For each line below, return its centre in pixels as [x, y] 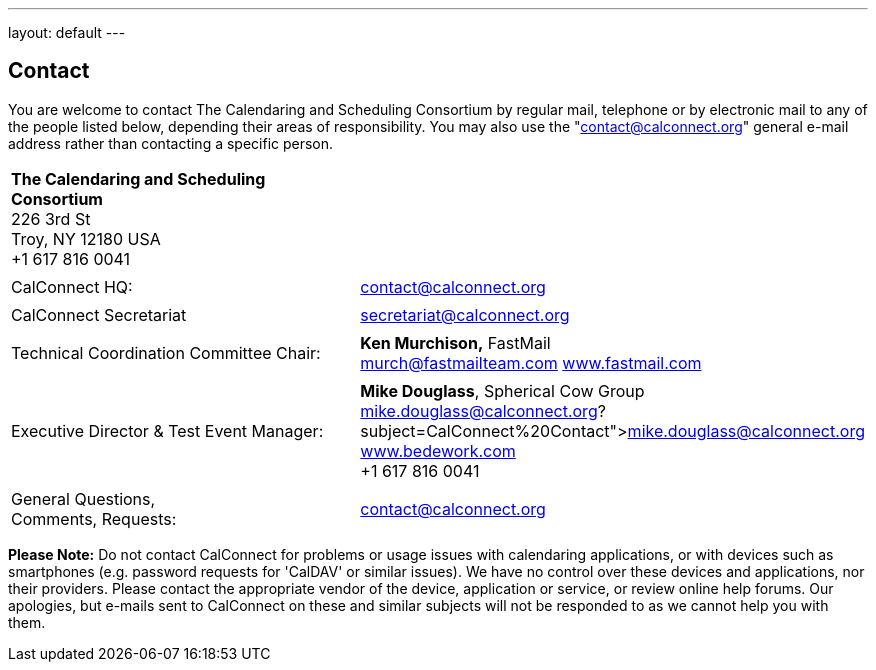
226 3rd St [51, 218]
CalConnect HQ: [72, 286]
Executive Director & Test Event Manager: [167, 430]
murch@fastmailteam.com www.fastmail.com [531, 362]
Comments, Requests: [94, 518]
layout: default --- [67, 32]
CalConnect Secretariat [99, 314]
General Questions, [83, 498]
